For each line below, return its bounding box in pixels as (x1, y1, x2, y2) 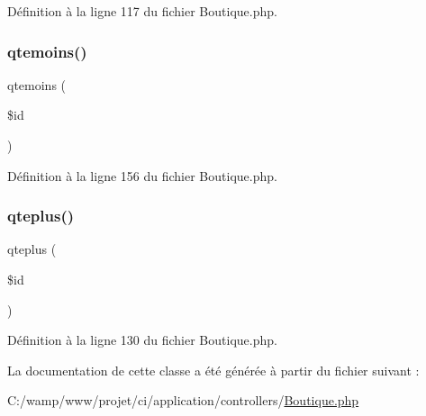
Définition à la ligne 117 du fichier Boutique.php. (7, 2, 277, 20)
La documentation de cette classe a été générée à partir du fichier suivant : (7, 360, 420, 379)
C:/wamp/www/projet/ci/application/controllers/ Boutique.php (7, 391, 359, 410)
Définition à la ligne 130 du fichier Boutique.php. (7, 330, 277, 349)
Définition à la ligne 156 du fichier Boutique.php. (7, 166, 277, 185)
